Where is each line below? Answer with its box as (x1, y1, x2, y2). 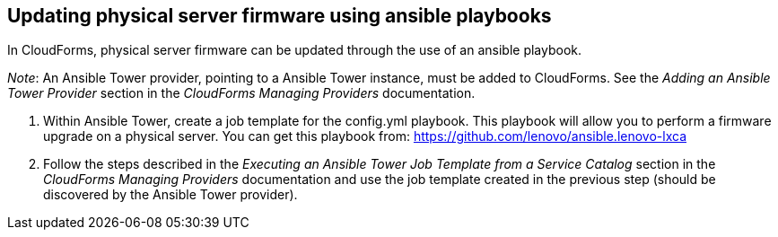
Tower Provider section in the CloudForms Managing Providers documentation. (7, 85, 476, 101)
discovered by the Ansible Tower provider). (43, 187, 298, 203)
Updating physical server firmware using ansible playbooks (7, 4, 552, 27)
